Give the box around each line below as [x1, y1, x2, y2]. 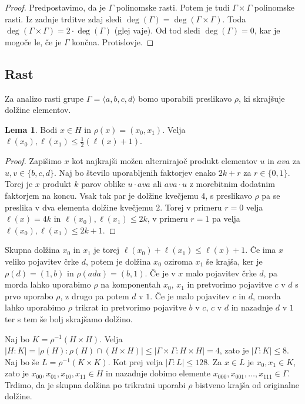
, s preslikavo [205, 189, 252, 201]
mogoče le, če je [5, 35, 62, 48]
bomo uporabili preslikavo [138, 92, 232, 104]
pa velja [212, 212, 240, 225]
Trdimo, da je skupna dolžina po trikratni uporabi [5, 378, 186, 390]
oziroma [164, 255, 193, 267]
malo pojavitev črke [186, 266, 257, 279]
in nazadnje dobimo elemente [105, 367, 211, 379]
